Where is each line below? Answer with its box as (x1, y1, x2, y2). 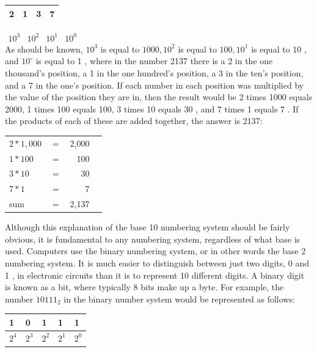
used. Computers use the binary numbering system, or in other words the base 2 (5, 244, 306, 257)
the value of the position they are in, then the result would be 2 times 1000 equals (5, 90, 313, 103)
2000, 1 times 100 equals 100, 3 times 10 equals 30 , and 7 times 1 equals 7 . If (5, 102, 299, 115)
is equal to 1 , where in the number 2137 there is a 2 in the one (35, 54, 273, 67)
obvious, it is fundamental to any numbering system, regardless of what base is (5, 232, 301, 245)
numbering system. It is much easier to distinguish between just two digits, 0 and (5, 257, 310, 269)
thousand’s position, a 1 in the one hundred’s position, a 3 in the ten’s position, (5, 67, 304, 79)
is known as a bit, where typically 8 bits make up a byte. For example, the (5, 280, 284, 293)
